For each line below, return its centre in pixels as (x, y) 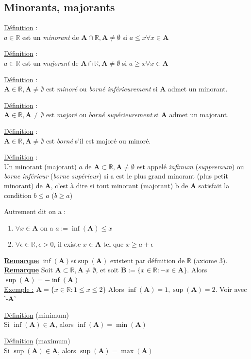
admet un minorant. (198, 89)
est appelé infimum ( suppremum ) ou (190, 166)
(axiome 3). (210, 260)
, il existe (67, 244)
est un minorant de (51, 37)
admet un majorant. (199, 115)
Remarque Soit (28, 270)
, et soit (107, 270)
